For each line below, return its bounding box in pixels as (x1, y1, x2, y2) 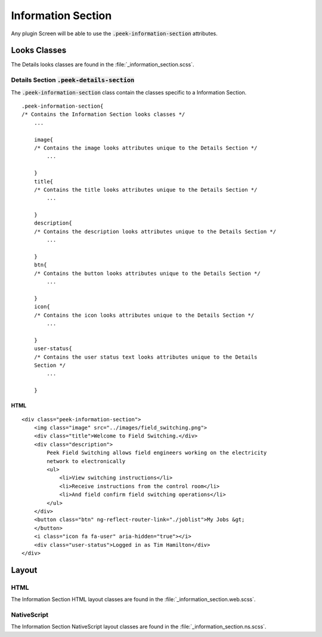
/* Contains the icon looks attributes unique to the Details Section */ (33, 311, 255, 318)
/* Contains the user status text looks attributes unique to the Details (33, 353, 258, 360)
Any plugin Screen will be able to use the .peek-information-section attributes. (11, 30, 218, 37)
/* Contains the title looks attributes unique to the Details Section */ (33, 186, 258, 193)
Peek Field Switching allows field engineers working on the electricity (47, 449, 267, 457)
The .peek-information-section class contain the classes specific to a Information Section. (11, 88, 247, 96)
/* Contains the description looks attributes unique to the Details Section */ (33, 228, 277, 235)
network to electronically (47, 458, 126, 464)
